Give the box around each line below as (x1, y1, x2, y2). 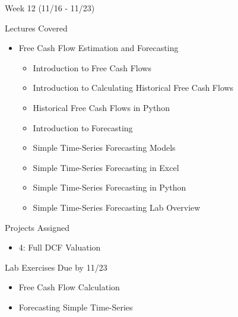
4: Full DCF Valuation (18, 241, 101, 253)
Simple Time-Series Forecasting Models (33, 141, 176, 154)
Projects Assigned (5, 221, 69, 233)
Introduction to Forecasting (33, 121, 133, 134)
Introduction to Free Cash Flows (33, 61, 151, 74)
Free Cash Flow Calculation (18, 281, 120, 293)
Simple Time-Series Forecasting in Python (33, 181, 186, 194)
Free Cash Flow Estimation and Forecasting (18, 42, 179, 54)
